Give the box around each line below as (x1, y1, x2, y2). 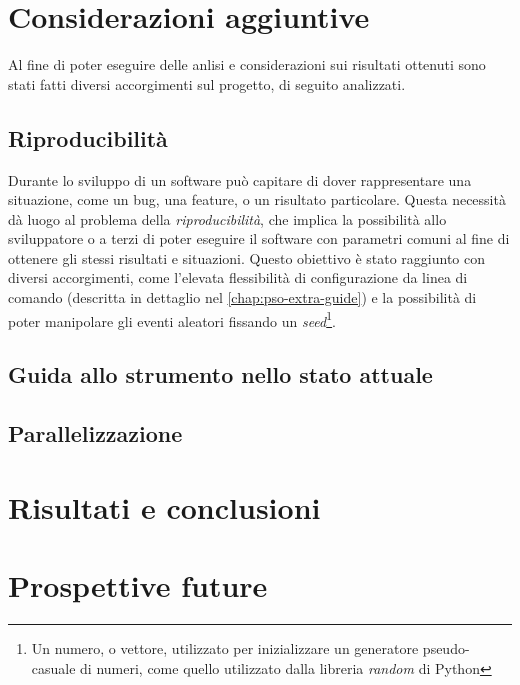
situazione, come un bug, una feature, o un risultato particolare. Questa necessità (8, 189, 506, 210)
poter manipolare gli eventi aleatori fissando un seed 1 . (8, 307, 336, 331)
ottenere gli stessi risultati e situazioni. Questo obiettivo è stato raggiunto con (8, 247, 486, 268)
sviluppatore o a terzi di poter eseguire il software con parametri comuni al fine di (8, 228, 510, 249)
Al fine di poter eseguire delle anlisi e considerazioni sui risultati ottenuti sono (8, 54, 486, 75)
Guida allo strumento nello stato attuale (8, 359, 433, 390)
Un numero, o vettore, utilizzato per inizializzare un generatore (31, 637, 419, 658)
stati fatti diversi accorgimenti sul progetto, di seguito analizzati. (8, 73, 406, 94)
